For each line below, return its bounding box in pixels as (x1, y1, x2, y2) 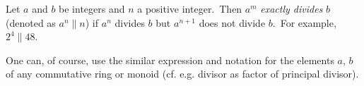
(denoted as (6, 15, 56, 30)
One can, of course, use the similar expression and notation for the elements (6, 52, 334, 67)
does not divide (199, 15, 266, 30)
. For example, (272, 15, 336, 30)
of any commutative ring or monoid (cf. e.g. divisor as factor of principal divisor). (6, 66, 359, 81)
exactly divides (260, 1, 323, 16)
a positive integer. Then (137, 1, 242, 16)
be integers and (59, 1, 125, 16)
